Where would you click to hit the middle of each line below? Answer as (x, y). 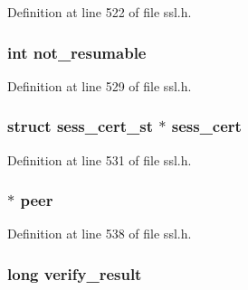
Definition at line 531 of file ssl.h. (100, 159)
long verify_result (75, 273)
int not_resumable (77, 52)
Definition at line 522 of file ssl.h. (100, 12)
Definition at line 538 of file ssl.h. (100, 234)
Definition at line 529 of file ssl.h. (100, 85)
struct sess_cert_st (81, 126)
